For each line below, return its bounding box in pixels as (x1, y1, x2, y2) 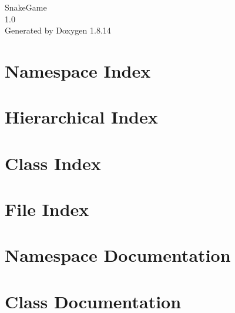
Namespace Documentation (5, 243, 231, 267)
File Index (5, 197, 89, 221)
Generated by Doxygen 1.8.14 (5, 24, 111, 36)
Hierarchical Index (5, 105, 158, 129)
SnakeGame (5, 1, 47, 13)
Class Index (5, 151, 101, 175)
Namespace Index (5, 58, 151, 82)
